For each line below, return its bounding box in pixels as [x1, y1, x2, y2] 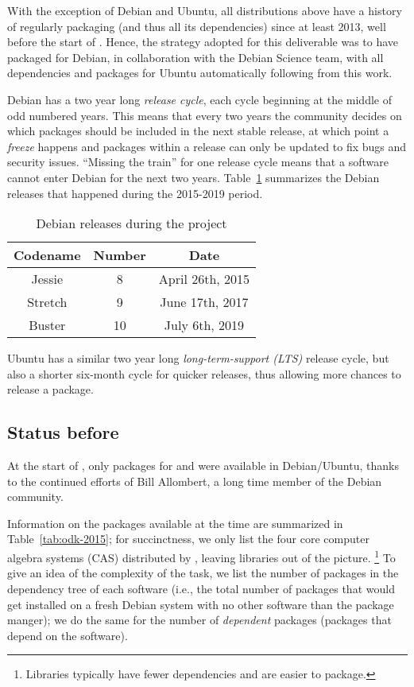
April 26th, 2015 [158, 270, 250, 289]
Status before [7, 420, 119, 444]
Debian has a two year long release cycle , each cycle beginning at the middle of [7, 91, 392, 107]
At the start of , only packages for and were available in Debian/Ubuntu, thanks [7, 457, 399, 474]
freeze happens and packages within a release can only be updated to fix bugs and [7, 138, 407, 154]
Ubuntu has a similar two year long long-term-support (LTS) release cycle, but [7, 350, 389, 367]
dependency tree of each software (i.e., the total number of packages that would [7, 580, 395, 596]
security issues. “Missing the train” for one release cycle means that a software [7, 153, 389, 170]
